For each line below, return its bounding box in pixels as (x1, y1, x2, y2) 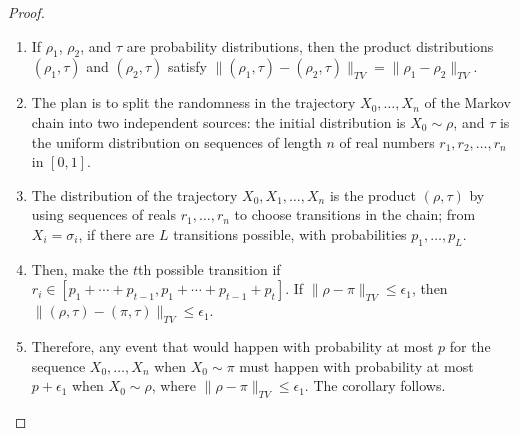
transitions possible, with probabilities (173, 223, 407, 244)
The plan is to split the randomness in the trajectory (31, 92, 356, 113)
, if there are (78, 223, 155, 244)
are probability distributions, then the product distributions (126, 35, 494, 56)
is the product (329, 184, 417, 205)
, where (151, 375, 197, 396)
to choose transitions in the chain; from (234, 204, 476, 225)
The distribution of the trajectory (31, 184, 238, 205)
